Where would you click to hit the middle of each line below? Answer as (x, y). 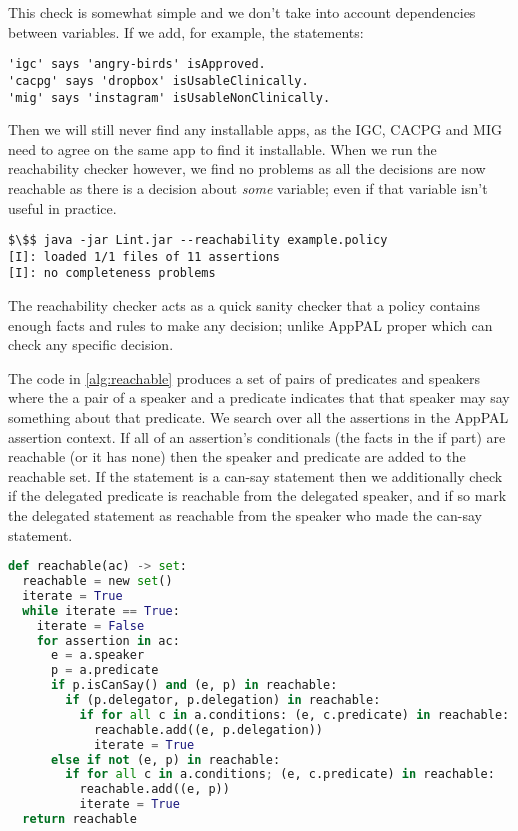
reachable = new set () (97, 581)
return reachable (79, 819)
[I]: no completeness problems (112, 273)
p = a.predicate (104, 670)
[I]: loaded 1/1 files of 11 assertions (144, 256)
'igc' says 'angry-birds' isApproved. (137, 64)
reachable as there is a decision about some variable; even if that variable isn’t (248, 187)
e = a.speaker (97, 655)
